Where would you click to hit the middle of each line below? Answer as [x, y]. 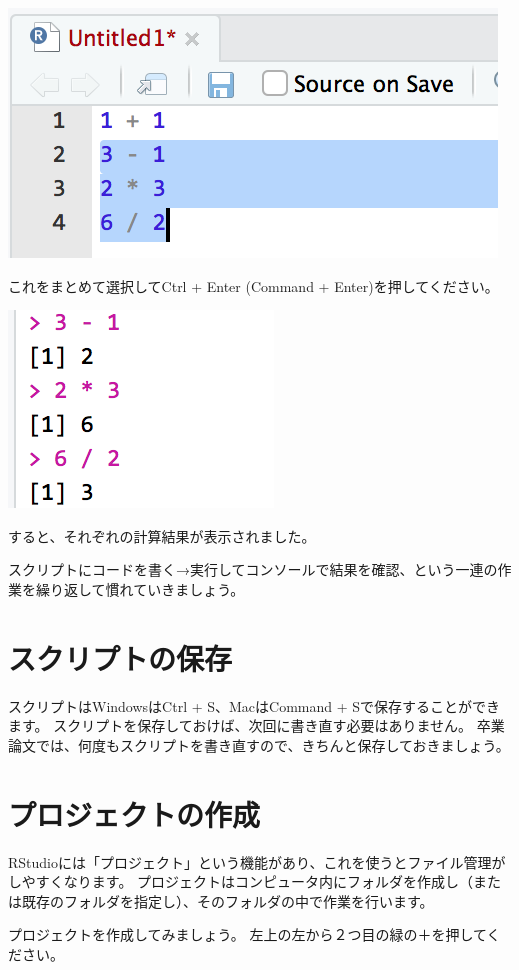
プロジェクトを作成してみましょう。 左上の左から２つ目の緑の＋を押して [247, 934]
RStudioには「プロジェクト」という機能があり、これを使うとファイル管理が [257, 861]
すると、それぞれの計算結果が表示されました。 [162, 535]
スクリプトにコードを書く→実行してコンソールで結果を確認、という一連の [253, 569]
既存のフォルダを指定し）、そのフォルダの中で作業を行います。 [227, 900]
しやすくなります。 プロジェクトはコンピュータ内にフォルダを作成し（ [241, 881]
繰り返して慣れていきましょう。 [140, 588]
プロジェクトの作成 [134, 813]
